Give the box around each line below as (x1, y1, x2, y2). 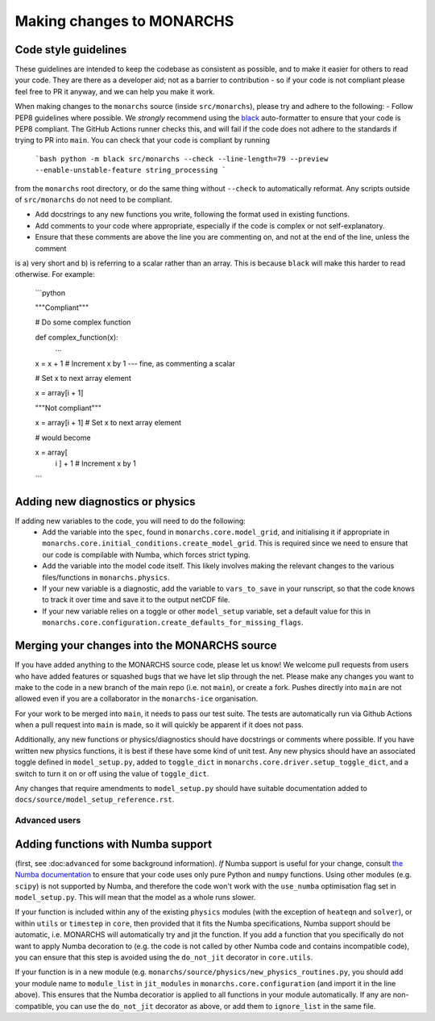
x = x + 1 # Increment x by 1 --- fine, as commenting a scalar (35, 358, 236, 368)
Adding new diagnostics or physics (14, 495, 196, 508)
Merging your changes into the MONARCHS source (14, 638, 277, 653)
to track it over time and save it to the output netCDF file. (42, 595, 230, 605)
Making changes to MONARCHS (14, 12, 234, 30)
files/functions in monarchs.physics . (42, 572, 170, 582)
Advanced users (14, 815, 81, 826)
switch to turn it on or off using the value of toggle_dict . (14, 768, 209, 778)
